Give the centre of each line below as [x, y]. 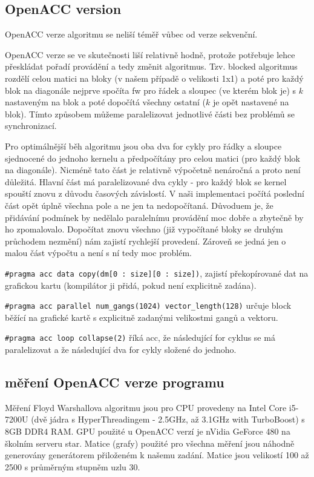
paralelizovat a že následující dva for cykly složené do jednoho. [121, 350]
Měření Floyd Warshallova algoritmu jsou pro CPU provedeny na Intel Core [146, 407]
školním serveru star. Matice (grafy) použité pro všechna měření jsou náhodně [150, 443]
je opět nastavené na [251, 102]
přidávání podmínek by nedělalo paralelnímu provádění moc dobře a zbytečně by [154, 217]
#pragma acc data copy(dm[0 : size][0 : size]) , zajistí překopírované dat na [157, 273]
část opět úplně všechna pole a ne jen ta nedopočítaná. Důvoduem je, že [139, 205]
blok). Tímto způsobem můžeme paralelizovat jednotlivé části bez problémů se [150, 113]
